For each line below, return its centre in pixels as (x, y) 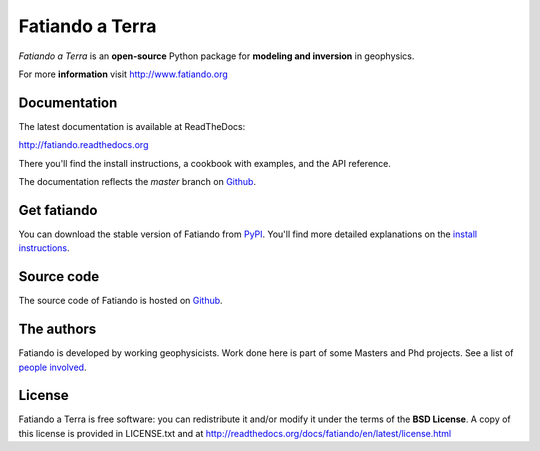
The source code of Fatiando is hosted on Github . (121, 301)
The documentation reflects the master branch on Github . (137, 182)
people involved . (52, 367)
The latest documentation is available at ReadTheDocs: (132, 126)
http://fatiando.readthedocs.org (83, 145)
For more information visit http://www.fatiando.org (123, 74)
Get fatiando (58, 210)
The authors (57, 329)
